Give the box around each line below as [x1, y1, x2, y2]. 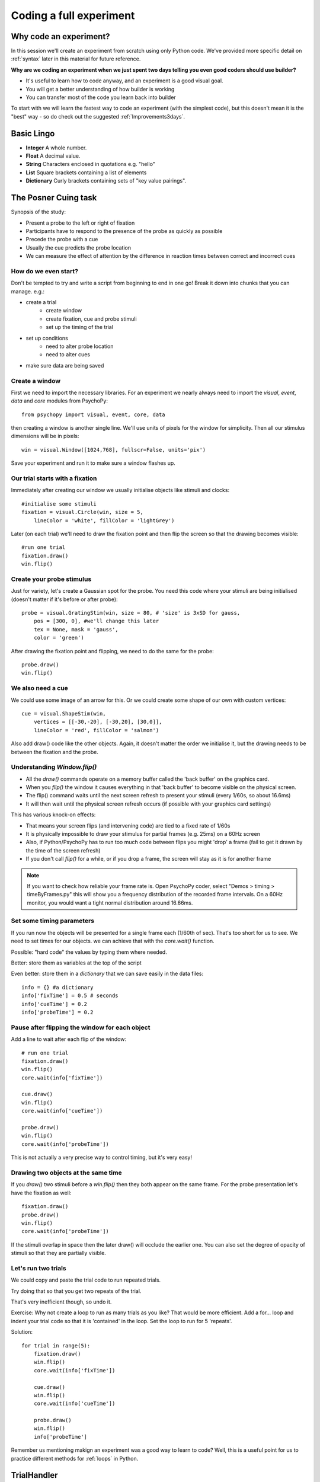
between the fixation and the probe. [11, 748, 99, 755]
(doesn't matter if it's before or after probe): [11, 596, 118, 603]
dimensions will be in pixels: [11, 433, 79, 440]
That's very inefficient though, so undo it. [11, 1298, 112, 1305]
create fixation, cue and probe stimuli [46, 315, 137, 322]
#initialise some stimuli [21, 500, 97, 507]
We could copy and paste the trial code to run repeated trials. [11, 1276, 161, 1283]
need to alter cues [46, 351, 90, 358]
